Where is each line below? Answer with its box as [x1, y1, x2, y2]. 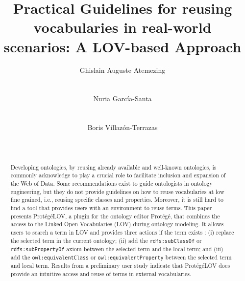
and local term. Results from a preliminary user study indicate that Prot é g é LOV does [10, 261, 230, 269]
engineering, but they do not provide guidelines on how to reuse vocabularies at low [10, 187, 224, 195]
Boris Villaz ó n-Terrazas [87, 122, 158, 132]
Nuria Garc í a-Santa [93, 93, 152, 104]
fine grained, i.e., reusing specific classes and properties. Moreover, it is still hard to [10, 195, 223, 204]
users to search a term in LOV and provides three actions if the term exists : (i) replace [10, 228, 234, 236]
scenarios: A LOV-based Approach [3, 36, 242, 56]
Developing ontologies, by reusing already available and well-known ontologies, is [10, 163, 217, 171]
